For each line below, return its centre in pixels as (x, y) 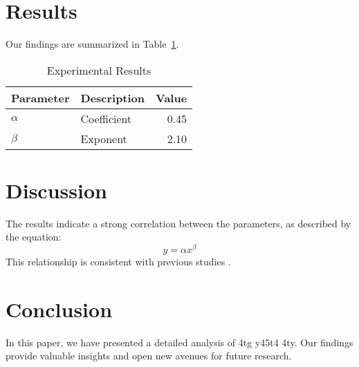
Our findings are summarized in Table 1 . (92, 44)
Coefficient (106, 118)
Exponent (104, 138)
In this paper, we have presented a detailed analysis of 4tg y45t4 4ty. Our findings (179, 342)
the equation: (34, 237)
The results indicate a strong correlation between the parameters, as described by (178, 223)
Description (113, 97)
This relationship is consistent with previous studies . (118, 262)
